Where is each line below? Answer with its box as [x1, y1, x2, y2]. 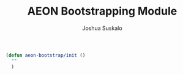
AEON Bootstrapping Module [27, 4, 177, 18]
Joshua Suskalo [81, 24, 123, 32]
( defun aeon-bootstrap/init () [6, 52, 86, 59]
